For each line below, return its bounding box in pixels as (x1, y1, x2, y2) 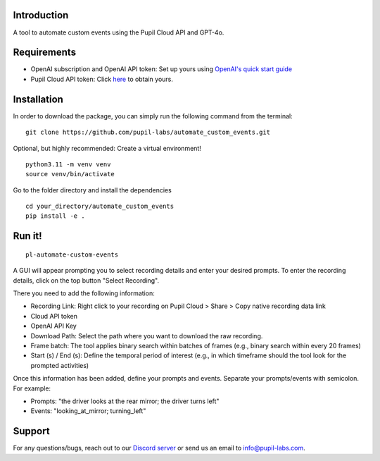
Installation (13, 93, 63, 105)
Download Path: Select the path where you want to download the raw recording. (30, 331, 263, 340)
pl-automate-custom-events (25, 250, 119, 259)
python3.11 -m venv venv (25, 160, 111, 168)
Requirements (13, 47, 77, 59)
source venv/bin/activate (25, 170, 115, 178)
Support (13, 425, 50, 437)
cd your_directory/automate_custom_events (25, 202, 175, 211)
